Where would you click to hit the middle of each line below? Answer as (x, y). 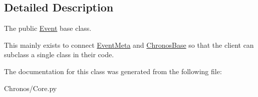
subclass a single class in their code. (59, 54)
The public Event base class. (48, 28)
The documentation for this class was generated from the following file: (113, 71)
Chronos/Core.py (31, 88)
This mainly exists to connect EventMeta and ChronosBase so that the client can (129, 45)
